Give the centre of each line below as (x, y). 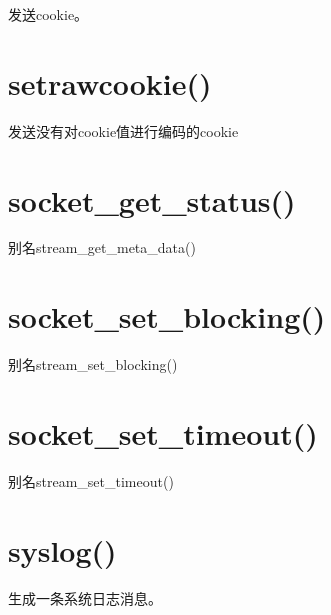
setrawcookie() (110, 82)
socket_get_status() (152, 199)
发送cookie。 (48, 14)
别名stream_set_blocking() (93, 364)
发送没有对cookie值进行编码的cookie (123, 130)
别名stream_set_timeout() (91, 480)
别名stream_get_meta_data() (102, 247)
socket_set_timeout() (163, 432)
